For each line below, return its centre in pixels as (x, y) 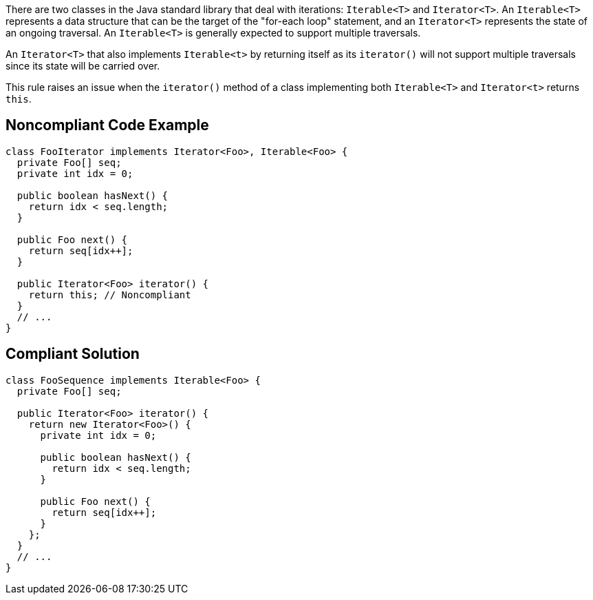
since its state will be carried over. (83, 66)
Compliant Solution (73, 354)
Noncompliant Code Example (107, 125)
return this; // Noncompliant (110, 294)
